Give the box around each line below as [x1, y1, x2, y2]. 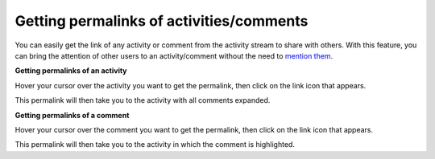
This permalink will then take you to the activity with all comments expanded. [14, 96, 271, 105]
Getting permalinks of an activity [14, 66, 128, 75]
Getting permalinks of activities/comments [14, 12, 309, 30]
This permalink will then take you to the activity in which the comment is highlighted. [14, 140, 296, 149]
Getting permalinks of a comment [14, 110, 130, 120]
